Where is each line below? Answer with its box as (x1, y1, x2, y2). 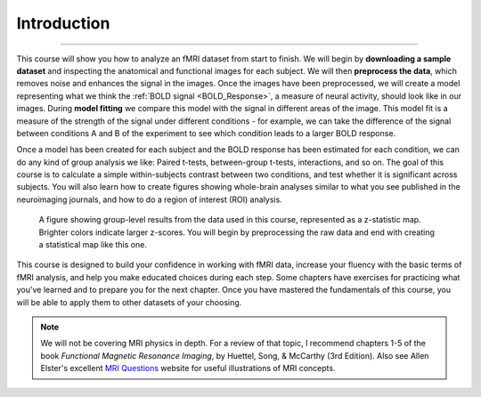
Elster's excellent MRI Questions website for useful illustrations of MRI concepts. (40, 363, 336, 374)
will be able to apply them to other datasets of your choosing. (16, 296, 242, 307)
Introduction (16, 13, 110, 33)
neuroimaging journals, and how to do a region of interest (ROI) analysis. (16, 194, 282, 205)
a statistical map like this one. (38, 239, 147, 250)
